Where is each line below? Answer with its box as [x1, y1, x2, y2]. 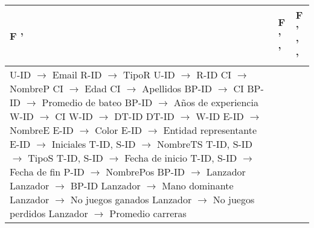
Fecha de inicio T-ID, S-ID [124, 151, 237, 165]
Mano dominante [162, 179, 234, 192]
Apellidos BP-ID [142, 81, 213, 95]
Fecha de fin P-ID [10, 165, 85, 179]
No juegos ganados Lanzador [70, 192, 192, 206]
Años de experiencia [173, 95, 258, 109]
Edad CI [85, 81, 121, 95]
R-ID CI [196, 68, 232, 81]
